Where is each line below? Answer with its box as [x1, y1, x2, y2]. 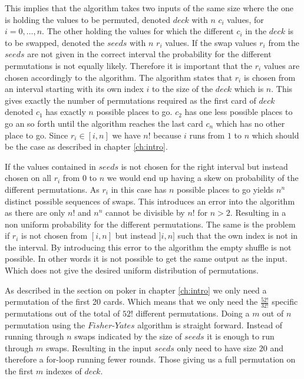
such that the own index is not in [177, 229, 298, 242]
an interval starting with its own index [5, 83, 144, 95]
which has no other [216, 117, 285, 129]
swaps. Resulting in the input [45, 341, 152, 354]
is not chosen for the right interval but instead [121, 160, 288, 172]
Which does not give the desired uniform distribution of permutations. [5, 264, 259, 276]
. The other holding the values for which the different [42, 25, 234, 37]
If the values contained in [5, 160, 96, 172]
